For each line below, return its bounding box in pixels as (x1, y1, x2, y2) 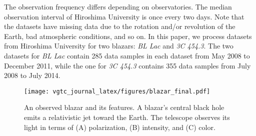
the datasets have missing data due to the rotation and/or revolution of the (4, 21, 235, 31)
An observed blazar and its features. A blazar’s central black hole (24, 102, 224, 112)
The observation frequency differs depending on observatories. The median (4, 1, 232, 11)
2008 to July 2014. (4, 70, 60, 80)
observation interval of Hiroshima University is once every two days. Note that (4, 11, 244, 21)
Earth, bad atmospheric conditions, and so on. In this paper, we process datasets (4, 30, 252, 41)
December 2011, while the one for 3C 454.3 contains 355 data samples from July (4, 60, 251, 70)
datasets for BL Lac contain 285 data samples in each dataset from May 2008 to (4, 50, 250, 60)
